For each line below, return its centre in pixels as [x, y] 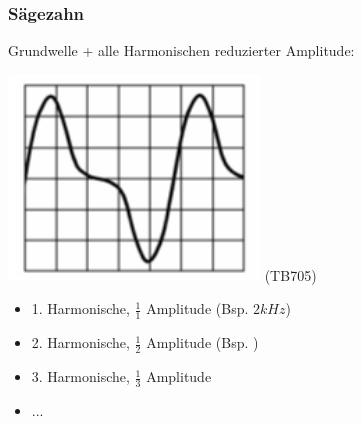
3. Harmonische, [80, 376]
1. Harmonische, [80, 308]
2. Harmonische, [80, 342]
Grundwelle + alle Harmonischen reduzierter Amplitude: [181, 50]
